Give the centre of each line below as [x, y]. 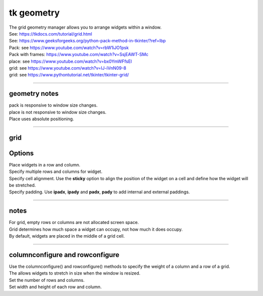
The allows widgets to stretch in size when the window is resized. [75, 273]
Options [21, 153]
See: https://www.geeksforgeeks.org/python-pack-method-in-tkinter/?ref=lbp [87, 41]
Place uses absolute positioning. [41, 119]
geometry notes [34, 94]
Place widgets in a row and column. [45, 165]
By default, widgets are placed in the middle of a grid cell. [67, 236]
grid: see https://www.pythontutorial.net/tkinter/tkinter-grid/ [69, 75]
